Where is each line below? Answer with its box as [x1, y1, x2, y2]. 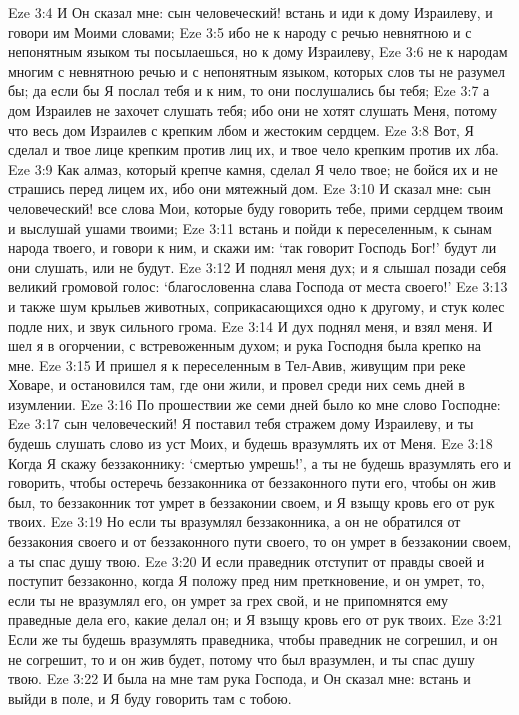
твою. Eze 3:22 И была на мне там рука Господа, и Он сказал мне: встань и [8, 668, 471, 689]
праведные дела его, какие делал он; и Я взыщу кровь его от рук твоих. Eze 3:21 [8, 609, 503, 630]
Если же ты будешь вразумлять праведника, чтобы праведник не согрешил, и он [8, 629, 498, 649]
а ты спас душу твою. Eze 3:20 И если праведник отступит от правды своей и [8, 550, 485, 571]
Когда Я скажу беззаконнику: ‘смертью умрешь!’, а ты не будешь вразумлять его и [8, 452, 511, 473]
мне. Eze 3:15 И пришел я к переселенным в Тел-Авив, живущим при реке [8, 354, 466, 375]
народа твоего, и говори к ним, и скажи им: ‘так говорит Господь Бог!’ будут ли [8, 237, 497, 258]
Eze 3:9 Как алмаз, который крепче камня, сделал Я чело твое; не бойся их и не [8, 158, 498, 179]
